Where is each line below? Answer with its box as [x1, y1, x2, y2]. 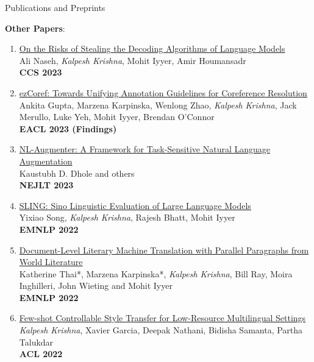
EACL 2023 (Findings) [19, 122, 117, 135]
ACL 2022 [19, 347, 63, 360]
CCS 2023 [19, 66, 62, 79]
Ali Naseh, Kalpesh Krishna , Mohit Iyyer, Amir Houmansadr [19, 54, 246, 66]
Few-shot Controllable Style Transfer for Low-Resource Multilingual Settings [19, 311, 306, 324]
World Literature [19, 255, 83, 268]
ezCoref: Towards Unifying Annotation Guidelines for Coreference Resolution [19, 86, 307, 99]
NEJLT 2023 [19, 179, 74, 191]
